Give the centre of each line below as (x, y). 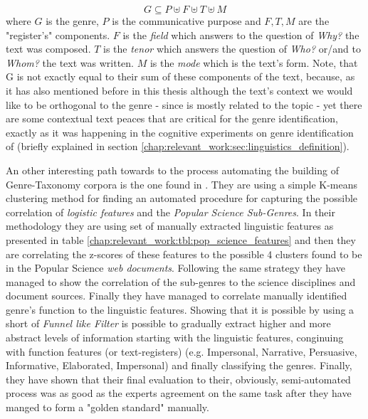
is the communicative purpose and (186, 21)
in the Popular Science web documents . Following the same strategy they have (175, 268)
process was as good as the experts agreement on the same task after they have (179, 393)
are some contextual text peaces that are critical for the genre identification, (172, 118)
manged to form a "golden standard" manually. (107, 407)
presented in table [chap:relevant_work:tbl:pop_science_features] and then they (181, 239)
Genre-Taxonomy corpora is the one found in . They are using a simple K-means (182, 184)
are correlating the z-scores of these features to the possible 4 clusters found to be (184, 254)
